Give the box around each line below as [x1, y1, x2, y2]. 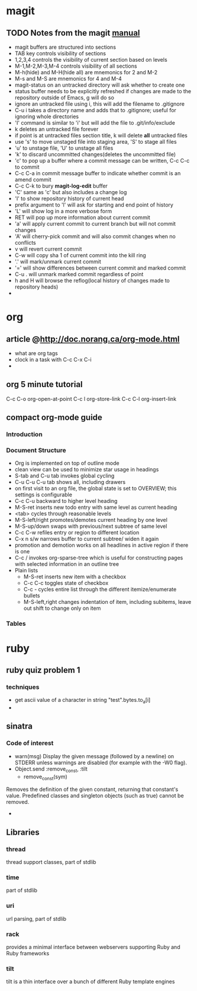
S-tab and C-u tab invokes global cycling [14, 472, 115, 479]
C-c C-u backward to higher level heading [14, 498, 118, 505]
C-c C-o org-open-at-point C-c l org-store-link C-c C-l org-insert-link [6, 395, 176, 402]
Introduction [6, 430, 43, 439]
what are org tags [14, 350, 58, 357]
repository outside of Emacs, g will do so [14, 94, 114, 101]
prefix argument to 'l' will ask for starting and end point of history [14, 201, 173, 208]
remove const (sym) [23, 773, 68, 781]
